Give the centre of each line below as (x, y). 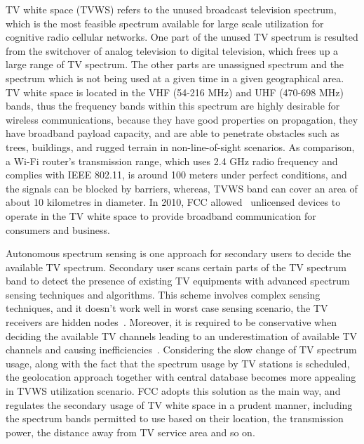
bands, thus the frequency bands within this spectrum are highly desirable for (173, 106)
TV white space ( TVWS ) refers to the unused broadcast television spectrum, (171, 9)
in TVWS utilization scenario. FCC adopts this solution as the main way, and (173, 391)
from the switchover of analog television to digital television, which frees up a (172, 50)
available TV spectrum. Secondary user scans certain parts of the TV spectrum (176, 267)
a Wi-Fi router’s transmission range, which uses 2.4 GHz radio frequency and (172, 161)
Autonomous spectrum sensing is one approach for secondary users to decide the (178, 253)
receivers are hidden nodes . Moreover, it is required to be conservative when (171, 322)
